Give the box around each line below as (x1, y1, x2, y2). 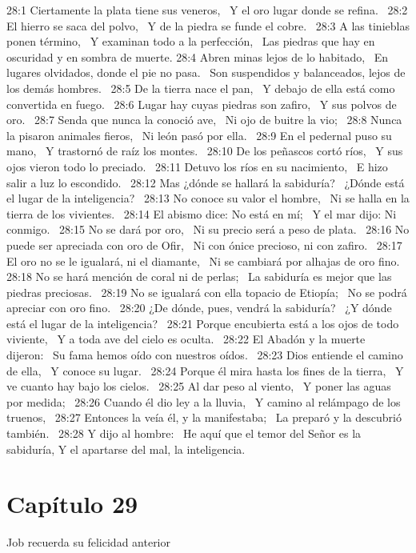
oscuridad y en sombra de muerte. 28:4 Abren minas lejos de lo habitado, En (6, 48, 389, 65)
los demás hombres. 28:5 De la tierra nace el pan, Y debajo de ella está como (6, 79, 395, 96)
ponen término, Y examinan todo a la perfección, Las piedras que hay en (6, 33, 375, 50)
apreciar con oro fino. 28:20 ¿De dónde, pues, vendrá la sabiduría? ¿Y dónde (6, 299, 392, 316)
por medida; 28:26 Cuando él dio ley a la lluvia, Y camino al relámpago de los (6, 393, 401, 410)
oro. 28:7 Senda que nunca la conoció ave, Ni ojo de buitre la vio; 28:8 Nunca (6, 111, 402, 128)
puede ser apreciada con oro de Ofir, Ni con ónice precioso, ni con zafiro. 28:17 (6, 236, 402, 253)
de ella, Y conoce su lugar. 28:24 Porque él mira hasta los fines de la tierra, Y (6, 362, 404, 379)
